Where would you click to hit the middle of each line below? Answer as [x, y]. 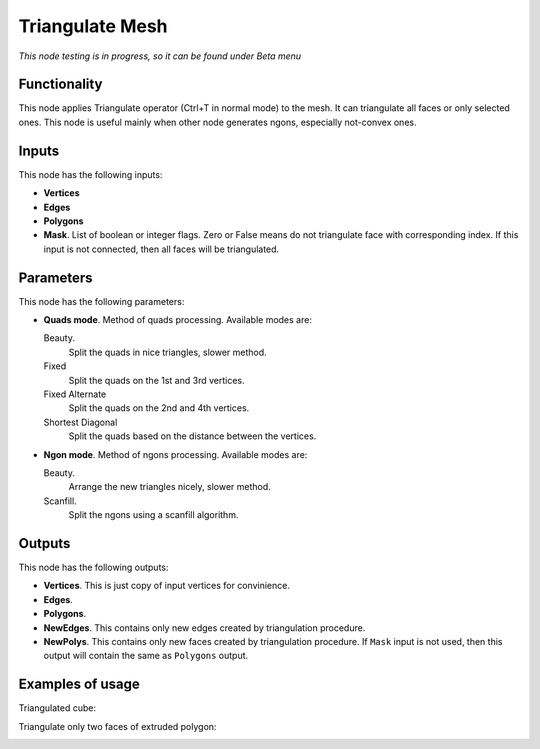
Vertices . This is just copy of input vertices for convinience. [166, 586]
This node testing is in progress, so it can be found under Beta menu [160, 56]
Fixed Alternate [75, 394]
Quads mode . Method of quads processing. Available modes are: [177, 319]
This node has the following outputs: [93, 567]
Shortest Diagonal [80, 422]
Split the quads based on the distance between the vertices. [192, 436]
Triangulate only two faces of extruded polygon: [117, 726]
